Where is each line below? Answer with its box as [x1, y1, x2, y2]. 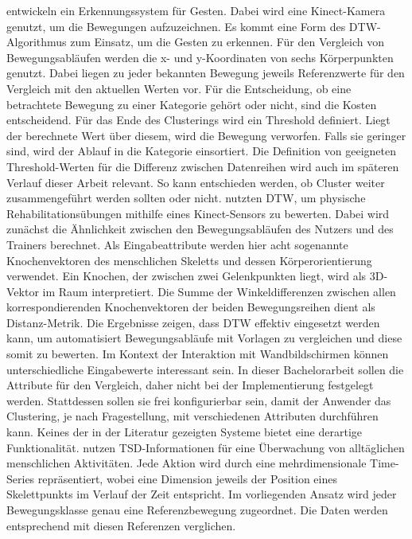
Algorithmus [6, 33, 67, 50]
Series [6, 470, 35, 486]
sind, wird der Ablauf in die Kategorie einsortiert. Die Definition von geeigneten [6, 143, 396, 159]
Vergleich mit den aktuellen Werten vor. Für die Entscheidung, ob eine [6, 80, 352, 96]
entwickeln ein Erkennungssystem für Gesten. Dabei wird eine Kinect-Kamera [6, 2, 386, 18]
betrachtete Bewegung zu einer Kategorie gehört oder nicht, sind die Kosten [6, 96, 377, 112]
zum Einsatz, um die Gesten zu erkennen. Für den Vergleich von [70, 33, 385, 50]
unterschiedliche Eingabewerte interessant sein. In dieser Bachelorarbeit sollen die [6, 361, 404, 377]
